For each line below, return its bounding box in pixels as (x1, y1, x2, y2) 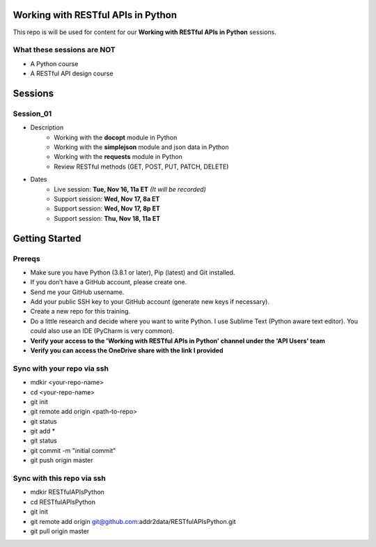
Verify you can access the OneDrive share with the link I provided (30, 346, 224, 355)
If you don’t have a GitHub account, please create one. (30, 278, 187, 286)
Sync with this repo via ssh (13, 474, 106, 484)
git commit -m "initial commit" (30, 446, 116, 454)
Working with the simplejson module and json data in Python (54, 143, 229, 151)
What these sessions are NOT (13, 45, 116, 55)
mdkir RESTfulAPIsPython (30, 488, 104, 496)
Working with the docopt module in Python (54, 133, 178, 141)
